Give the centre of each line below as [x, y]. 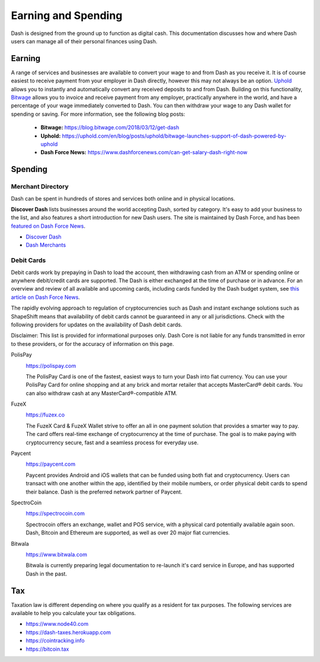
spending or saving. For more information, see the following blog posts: [98, 114]
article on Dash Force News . [45, 297]
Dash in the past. [47, 574]
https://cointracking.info [55, 641]
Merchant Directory [40, 187]
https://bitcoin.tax [47, 649]
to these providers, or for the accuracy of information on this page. [92, 343]
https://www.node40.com [57, 624]
